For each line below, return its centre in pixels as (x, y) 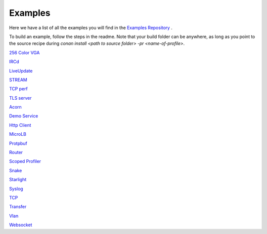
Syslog (16, 189)
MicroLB (18, 134)
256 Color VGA (24, 52)
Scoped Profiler (25, 161)
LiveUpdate (21, 71)
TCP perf (19, 89)
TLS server (20, 98)
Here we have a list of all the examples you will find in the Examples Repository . (91, 28)
